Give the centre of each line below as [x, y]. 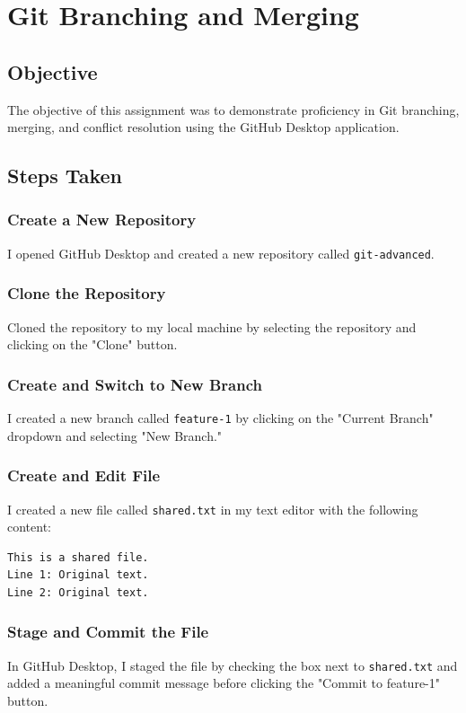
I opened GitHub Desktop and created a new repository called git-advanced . [221, 253]
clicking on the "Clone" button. [92, 344]
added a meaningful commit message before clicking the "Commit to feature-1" [224, 683]
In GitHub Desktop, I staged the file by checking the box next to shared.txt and [233, 665]
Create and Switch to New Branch [135, 384]
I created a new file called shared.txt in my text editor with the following [213, 509]
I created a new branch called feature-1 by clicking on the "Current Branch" [220, 418]
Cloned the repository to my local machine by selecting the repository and [212, 326]
